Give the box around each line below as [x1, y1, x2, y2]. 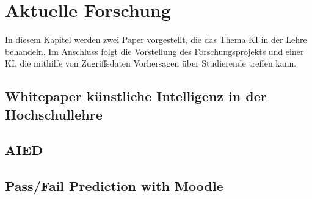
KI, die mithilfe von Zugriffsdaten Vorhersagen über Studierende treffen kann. [5, 57, 297, 70]
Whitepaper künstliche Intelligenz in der [5, 87, 267, 106]
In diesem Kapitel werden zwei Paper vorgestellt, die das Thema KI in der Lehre [5, 33, 307, 46]
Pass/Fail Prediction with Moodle [5, 176, 223, 195]
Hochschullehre [5, 104, 103, 123]
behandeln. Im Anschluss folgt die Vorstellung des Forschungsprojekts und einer [5, 45, 304, 57]
